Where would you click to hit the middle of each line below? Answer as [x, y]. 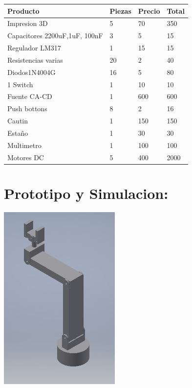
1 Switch [20, 84]
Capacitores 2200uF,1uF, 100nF [55, 36]
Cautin [18, 121]
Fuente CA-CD [30, 96]
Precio [149, 11]
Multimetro [24, 145]
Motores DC [26, 157]
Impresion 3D [28, 23]
